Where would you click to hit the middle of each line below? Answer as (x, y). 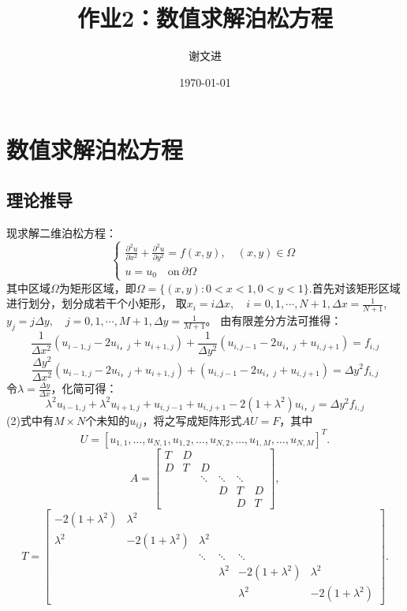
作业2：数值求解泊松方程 (205, 18)
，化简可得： (84, 388)
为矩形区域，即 (97, 287)
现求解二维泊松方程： (62, 232)
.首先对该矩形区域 (355, 287)
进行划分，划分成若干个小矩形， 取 (97, 303)
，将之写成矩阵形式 (192, 420)
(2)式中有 (30, 420)
